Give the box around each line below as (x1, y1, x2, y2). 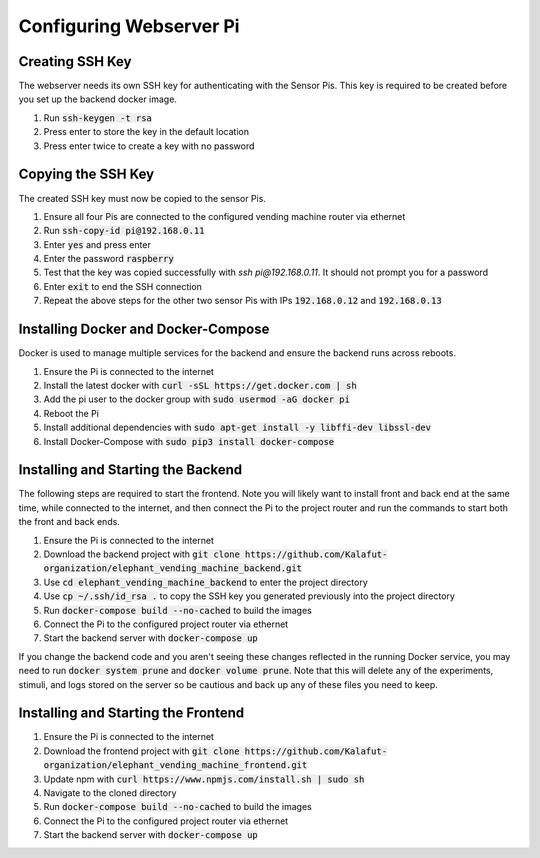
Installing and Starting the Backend (18, 461, 243, 479)
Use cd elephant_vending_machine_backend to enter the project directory (43, 576, 369, 588)
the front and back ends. (18, 516, 120, 528)
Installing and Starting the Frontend (18, 705, 245, 722)
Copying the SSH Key (18, 166, 155, 183)
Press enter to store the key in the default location (43, 126, 250, 138)
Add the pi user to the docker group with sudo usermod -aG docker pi (43, 393, 350, 405)
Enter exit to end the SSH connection (43, 280, 202, 292)
